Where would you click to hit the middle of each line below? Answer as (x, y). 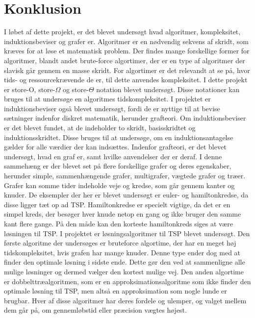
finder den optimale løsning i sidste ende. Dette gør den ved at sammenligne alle (125, 262)
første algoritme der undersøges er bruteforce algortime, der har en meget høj (120, 243)
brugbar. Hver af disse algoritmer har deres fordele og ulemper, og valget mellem (125, 300)
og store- (76, 89)
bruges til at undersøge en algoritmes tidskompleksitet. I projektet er (107, 99)
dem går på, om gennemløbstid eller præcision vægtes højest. (95, 310)
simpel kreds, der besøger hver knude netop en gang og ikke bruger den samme (123, 214)
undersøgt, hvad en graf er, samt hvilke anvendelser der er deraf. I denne (113, 156)
